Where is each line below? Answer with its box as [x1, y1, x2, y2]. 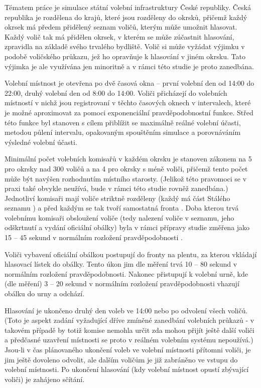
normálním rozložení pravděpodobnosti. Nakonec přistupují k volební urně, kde [5, 268, 248, 279]
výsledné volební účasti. [5, 136, 77, 147]
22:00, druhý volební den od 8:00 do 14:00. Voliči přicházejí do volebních [5, 87, 227, 98]
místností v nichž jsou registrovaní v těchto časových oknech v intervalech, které [5, 97, 251, 108]
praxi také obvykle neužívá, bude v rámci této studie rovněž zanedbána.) [5, 183, 228, 193]
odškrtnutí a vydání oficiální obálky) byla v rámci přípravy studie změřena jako [5, 222, 250, 233]
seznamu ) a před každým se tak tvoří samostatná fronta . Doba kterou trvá [5, 203, 239, 213]
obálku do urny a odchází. [5, 288, 85, 299]
